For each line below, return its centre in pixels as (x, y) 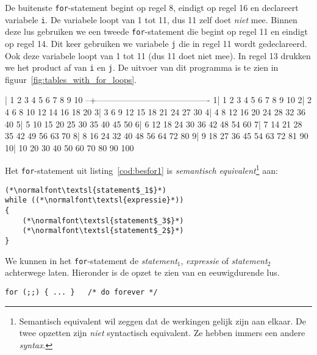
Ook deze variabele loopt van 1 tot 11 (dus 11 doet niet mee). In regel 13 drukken (158, 55)
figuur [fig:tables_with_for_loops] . (71, 79)
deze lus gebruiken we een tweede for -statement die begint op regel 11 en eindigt (156, 31)
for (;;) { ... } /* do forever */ (81, 292)
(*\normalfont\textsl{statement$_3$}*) (103, 221)
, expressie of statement (224, 260)
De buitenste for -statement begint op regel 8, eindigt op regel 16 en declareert (152, 7)
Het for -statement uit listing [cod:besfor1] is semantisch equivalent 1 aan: (141, 170)
